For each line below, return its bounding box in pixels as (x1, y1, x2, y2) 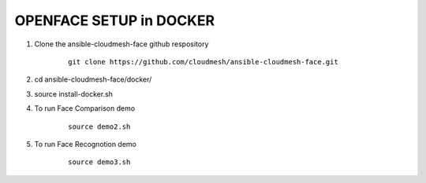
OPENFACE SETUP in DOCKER (14, 12, 215, 29)
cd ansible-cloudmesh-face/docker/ (34, 75, 152, 84)
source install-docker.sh (34, 89, 114, 98)
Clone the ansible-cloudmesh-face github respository (34, 39, 209, 49)
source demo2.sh (68, 122, 131, 131)
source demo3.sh (68, 158, 131, 167)
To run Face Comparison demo (34, 104, 136, 113)
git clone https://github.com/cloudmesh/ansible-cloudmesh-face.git (68, 57, 338, 66)
